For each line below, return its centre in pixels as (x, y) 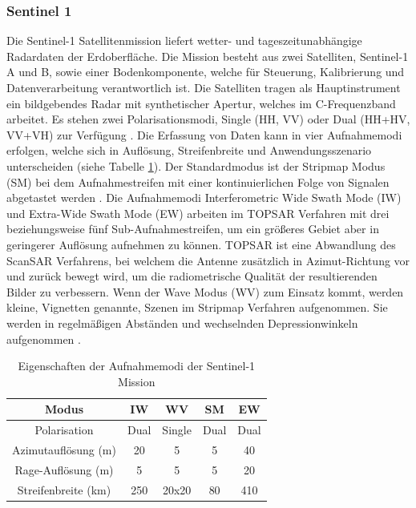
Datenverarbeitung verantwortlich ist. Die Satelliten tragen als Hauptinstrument (204, 87)
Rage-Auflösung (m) (64, 469)
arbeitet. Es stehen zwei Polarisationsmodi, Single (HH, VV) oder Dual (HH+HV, (208, 119)
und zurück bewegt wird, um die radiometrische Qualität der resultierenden (192, 276)
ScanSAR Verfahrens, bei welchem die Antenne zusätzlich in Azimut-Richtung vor (208, 260)
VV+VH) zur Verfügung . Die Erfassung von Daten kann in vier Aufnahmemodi (204, 134)
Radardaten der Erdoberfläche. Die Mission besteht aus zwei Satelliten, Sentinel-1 (208, 56)
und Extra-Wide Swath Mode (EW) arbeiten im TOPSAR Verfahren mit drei (198, 213)
